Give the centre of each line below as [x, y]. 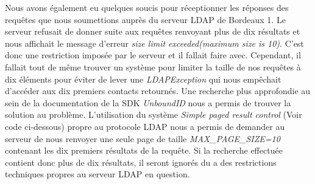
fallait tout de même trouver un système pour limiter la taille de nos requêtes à [153, 66]
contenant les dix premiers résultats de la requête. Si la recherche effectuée [144, 150]
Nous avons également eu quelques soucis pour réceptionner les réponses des [147, 7]
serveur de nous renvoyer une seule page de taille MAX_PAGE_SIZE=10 [143, 138]
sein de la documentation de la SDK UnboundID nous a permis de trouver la [148, 102]
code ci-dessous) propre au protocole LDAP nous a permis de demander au [145, 126]
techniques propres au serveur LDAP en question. [97, 174]
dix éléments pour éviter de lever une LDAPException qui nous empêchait [143, 79]
